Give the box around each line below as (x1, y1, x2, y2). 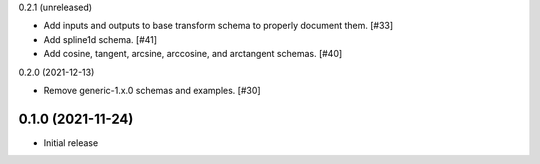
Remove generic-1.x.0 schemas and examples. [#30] (43, 84, 261, 96)
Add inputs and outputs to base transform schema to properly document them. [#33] (43, 20, 394, 32)
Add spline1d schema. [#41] (43, 33, 158, 45)
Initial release (43, 136, 99, 149)
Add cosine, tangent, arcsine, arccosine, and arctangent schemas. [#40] (43, 48, 343, 60)
